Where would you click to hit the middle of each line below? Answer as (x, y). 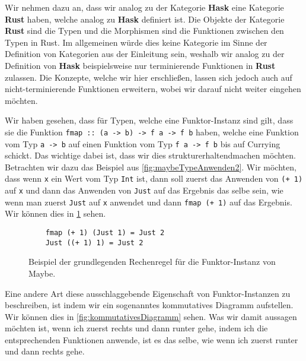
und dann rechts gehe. (45, 351)
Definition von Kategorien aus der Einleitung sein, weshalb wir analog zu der (145, 54)
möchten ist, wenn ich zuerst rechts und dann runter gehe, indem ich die (136, 328)
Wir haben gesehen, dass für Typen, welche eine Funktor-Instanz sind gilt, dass (149, 120)
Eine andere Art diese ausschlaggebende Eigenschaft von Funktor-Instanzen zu (148, 293)
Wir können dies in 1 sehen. (55, 213)
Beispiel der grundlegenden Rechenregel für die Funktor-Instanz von (152, 262)
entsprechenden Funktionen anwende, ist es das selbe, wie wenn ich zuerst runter (152, 339)
